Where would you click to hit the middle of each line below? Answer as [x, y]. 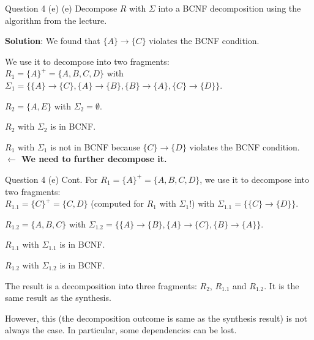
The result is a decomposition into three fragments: [101, 285]
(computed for [117, 203]
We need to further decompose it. [94, 159]
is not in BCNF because [95, 146]
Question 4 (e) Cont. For [51, 179]
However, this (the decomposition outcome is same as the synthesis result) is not [156, 318]
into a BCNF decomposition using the [230, 8]
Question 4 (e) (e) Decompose [61, 8]
